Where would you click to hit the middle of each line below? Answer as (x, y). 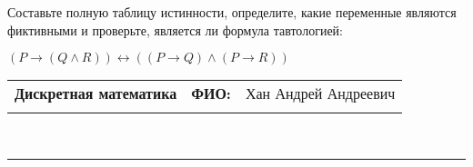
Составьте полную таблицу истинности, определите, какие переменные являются (232, 12)
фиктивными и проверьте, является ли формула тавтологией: (175, 29)
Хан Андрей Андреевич (320, 93)
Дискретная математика (96, 93)
